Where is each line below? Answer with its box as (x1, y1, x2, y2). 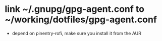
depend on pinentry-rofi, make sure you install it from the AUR (12, 30, 142, 36)
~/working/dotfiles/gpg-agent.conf (5, 14, 157, 25)
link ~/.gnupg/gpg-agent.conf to (5, 3, 145, 15)
